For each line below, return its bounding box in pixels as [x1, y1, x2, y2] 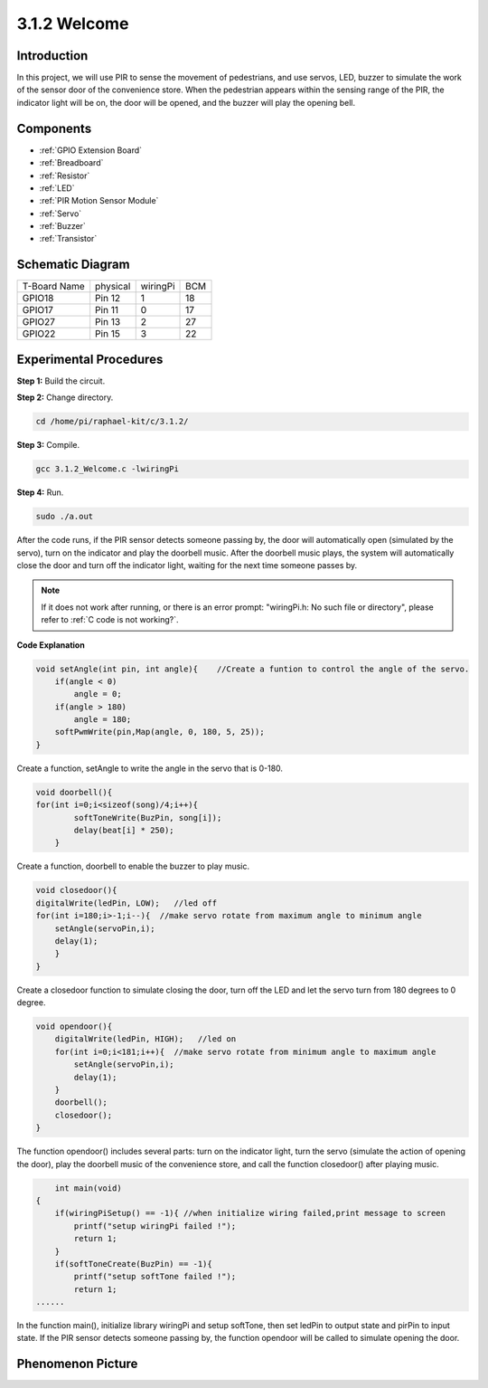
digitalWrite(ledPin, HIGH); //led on [54, 1034, 237, 1044]
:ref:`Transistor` [39, 233, 98, 244]
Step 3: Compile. [16, 440, 80, 451]
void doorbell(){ [35, 787, 113, 797]
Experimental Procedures [16, 351, 164, 366]
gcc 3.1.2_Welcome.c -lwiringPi [35, 464, 180, 474]
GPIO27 [22, 316, 56, 328]
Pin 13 [95, 316, 121, 328]
